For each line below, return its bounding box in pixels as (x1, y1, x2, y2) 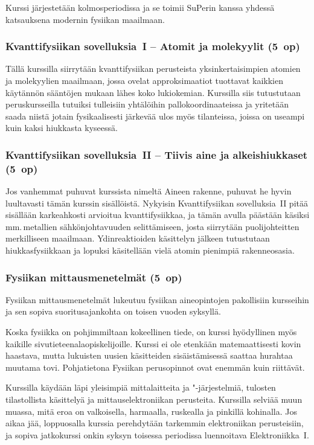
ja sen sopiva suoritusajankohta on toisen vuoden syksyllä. (5, 305, 221, 318)
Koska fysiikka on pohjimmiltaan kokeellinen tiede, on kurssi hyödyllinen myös (5, 325, 297, 338)
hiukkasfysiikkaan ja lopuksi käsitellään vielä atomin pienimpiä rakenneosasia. (5, 244, 295, 257)
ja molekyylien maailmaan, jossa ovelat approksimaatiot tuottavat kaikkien (5, 74, 283, 86)
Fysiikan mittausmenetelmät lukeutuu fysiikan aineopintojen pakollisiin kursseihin (5, 293, 309, 306)
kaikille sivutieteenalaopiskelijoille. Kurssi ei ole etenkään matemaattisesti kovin (5, 337, 301, 350)
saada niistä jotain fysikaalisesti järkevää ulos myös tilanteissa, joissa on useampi (5, 109, 305, 122)
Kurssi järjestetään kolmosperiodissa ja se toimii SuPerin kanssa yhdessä (5, 1, 275, 13)
